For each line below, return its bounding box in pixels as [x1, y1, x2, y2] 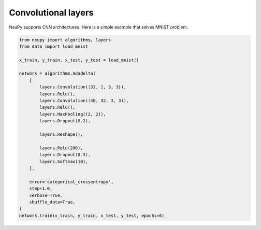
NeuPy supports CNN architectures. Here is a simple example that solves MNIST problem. [9, 24, 188, 30]
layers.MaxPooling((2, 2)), [39, 111, 106, 117]
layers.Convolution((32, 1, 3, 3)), [39, 85, 127, 90]
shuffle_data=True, [29, 199, 76, 205]
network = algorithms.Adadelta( [19, 71, 96, 76]
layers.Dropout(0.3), [39, 152, 91, 158]
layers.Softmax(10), [39, 158, 88, 164]
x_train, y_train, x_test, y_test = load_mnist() [19, 57, 139, 63]
